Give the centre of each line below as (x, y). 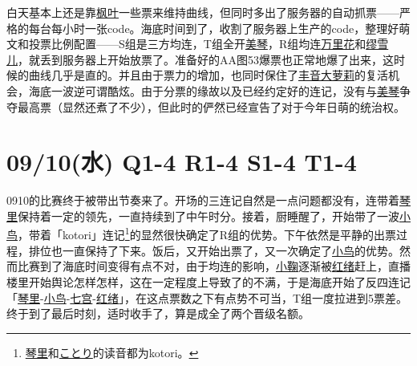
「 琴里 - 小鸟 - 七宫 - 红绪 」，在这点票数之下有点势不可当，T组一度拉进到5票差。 (207, 297)
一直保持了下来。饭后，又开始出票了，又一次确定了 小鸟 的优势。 (231, 250)
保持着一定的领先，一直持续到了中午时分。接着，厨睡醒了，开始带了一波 (208, 216)
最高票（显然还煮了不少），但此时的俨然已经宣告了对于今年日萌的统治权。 (211, 106)
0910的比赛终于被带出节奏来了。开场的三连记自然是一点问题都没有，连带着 (203, 200)
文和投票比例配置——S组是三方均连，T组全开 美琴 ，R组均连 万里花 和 (186, 44)
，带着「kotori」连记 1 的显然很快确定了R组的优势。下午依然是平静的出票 (207, 234)
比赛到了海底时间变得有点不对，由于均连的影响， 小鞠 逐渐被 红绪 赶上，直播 (214, 266)
